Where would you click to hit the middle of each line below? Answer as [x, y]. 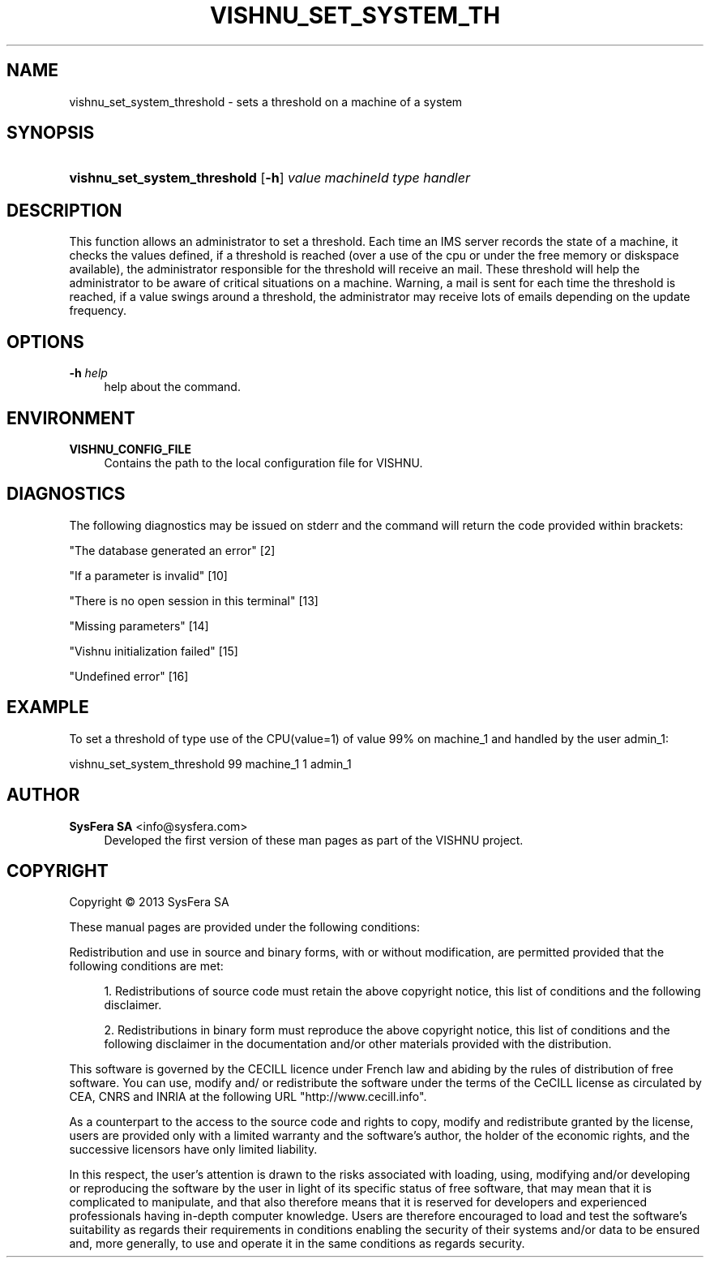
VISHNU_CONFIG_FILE [130, 449]
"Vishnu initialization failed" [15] [154, 651]
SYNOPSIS [51, 133]
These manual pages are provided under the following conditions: [244, 927]
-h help [88, 373]
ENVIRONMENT [71, 418]
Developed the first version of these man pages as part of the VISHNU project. [314, 840]
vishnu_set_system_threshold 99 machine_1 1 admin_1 [210, 763]
